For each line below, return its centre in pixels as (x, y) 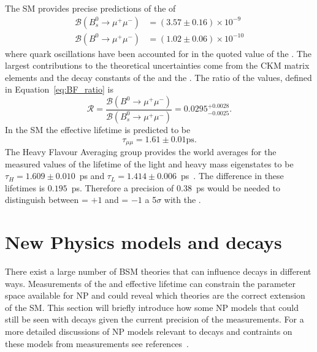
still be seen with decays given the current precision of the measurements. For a (155, 319)
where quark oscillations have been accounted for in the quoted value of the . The (158, 53)
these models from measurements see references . (97, 343)
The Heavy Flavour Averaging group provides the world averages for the (141, 151)
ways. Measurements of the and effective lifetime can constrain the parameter (151, 283)
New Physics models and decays (143, 242)
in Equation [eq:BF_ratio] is (59, 89)
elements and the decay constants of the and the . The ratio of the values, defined (158, 77)
